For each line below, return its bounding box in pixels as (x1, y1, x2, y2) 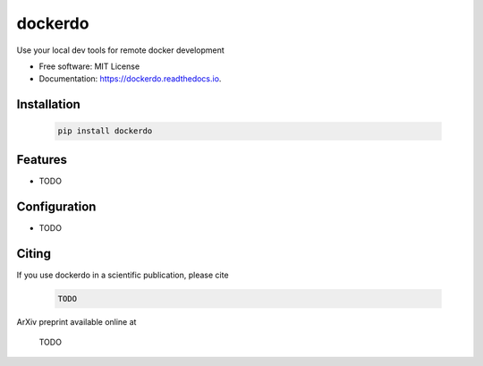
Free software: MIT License (38, 61, 140, 72)
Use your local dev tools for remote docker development (16, 45, 225, 55)
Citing (16, 246, 51, 261)
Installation (16, 97, 80, 112)
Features (16, 152, 67, 167)
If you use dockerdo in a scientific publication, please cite (16, 269, 229, 280)
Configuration (16, 199, 97, 214)
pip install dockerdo (57, 126, 153, 136)
